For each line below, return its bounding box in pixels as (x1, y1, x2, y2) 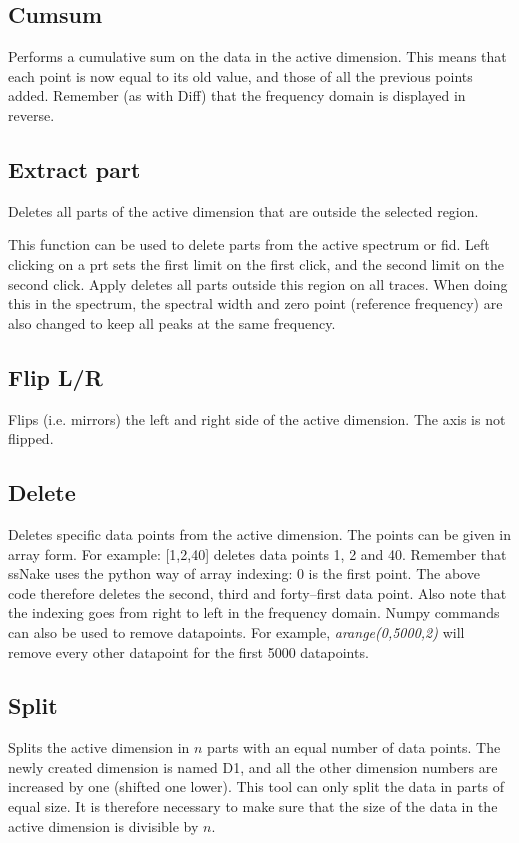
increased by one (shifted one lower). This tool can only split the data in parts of (8, 776, 504, 797)
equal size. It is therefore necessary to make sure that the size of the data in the (8, 796, 498, 817)
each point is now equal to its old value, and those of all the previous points (8, 65, 473, 86)
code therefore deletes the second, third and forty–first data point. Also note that (8, 582, 507, 603)
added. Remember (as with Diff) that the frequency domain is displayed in (8, 85, 466, 106)
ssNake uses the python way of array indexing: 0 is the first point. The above (8, 563, 480, 584)
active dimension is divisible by (8, 815, 199, 836)
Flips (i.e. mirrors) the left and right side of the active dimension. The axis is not (8, 408, 506, 429)
